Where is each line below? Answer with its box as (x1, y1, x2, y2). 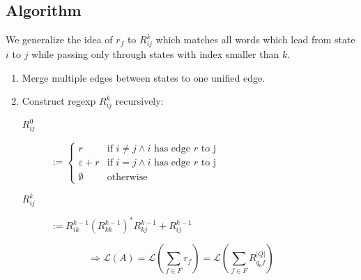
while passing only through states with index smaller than (31, 46, 279, 61)
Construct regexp (22, 94, 96, 108)
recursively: (115, 94, 164, 108)
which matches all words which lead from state (155, 32, 355, 47)
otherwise (107, 172, 148, 183)
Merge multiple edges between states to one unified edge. (22, 70, 266, 84)
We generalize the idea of (6, 32, 113, 47)
